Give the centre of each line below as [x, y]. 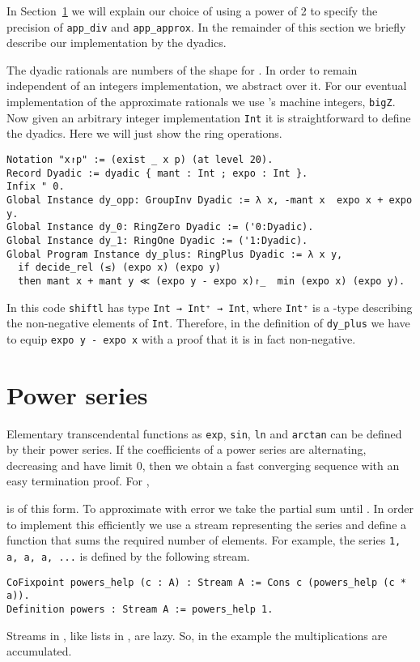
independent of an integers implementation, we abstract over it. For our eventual [207, 85]
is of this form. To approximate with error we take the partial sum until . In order [210, 508]
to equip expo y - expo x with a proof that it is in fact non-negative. [181, 338]
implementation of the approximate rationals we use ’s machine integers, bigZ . [201, 102]
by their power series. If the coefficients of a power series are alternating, [187, 449]
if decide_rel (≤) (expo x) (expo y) [119, 268]
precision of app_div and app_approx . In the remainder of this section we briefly [206, 26]
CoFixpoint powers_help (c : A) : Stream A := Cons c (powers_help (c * [206, 582]
